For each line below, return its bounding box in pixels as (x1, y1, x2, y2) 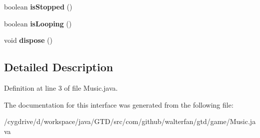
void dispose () (4, 35, 52, 45)
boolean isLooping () (4, 18, 72, 28)
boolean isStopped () (4, 1, 72, 11)
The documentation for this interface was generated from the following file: (4, 99, 233, 110)
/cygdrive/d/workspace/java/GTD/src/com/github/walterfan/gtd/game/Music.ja (4, 116, 256, 127)
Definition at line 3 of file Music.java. (4, 82, 118, 93)
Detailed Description (4, 59, 113, 75)
